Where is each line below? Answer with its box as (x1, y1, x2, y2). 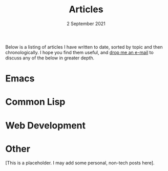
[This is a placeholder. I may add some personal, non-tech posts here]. (5, 160, 155, 166)
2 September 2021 (66, 20, 106, 27)
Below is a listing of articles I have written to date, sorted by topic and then (5, 44, 163, 50)
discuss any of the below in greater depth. (5, 55, 95, 61)
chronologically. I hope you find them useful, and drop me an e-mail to (5, 49, 154, 55)
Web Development (5, 119, 86, 131)
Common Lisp (5, 96, 66, 108)
